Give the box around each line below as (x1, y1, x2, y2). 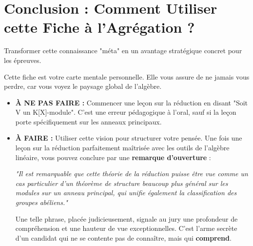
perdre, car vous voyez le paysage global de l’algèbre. (4, 81, 162, 91)
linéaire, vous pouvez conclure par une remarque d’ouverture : (15, 152, 211, 162)
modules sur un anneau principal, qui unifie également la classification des (15, 187, 237, 198)
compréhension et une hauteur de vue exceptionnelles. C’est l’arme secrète (15, 223, 237, 233)
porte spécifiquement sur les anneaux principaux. (15, 116, 162, 126)
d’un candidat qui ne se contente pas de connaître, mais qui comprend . (15, 232, 232, 243)
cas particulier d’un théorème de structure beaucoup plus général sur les (15, 178, 228, 188)
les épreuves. (4, 55, 41, 65)
